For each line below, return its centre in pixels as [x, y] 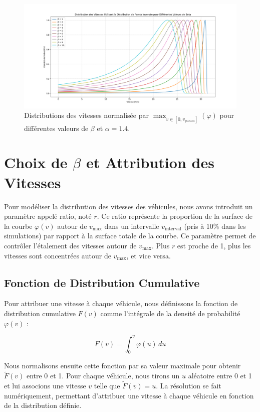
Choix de [36, 162]
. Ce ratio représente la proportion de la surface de [175, 216]
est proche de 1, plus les [214, 245]
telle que [107, 386]
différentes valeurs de [56, 128]
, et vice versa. [149, 255]
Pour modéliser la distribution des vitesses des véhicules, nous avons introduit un [128, 206]
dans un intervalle [132, 226]
